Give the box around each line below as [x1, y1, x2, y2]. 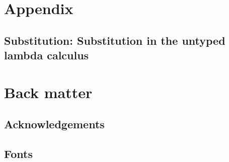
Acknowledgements [4, 116, 105, 132]
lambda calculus [4, 47, 89, 63]
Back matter [4, 82, 93, 102]
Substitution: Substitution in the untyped [4, 32, 225, 48]
